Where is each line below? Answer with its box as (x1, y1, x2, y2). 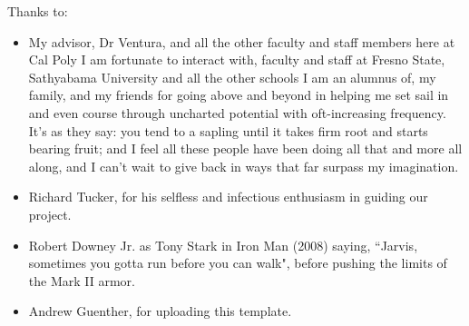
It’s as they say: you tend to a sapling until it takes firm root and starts (28, 121, 428, 140)
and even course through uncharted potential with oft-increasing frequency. (28, 103, 446, 122)
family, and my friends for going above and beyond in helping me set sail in (28, 85, 449, 104)
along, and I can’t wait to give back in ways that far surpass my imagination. (28, 156, 459, 175)
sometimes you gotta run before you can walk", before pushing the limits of (28, 253, 447, 272)
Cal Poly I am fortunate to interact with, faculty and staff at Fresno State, (28, 50, 445, 69)
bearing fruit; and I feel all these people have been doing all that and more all (28, 139, 463, 158)
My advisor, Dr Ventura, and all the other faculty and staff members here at (28, 32, 455, 51)
